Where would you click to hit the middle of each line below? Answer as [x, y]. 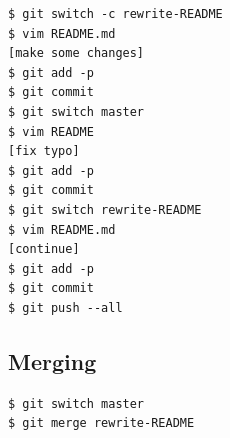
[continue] [44, 249]
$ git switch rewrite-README [105, 209]
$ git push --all [65, 307]
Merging [52, 360]
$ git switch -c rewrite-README [115, 14]
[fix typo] [44, 151]
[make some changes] [76, 53]
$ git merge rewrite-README [101, 423]
